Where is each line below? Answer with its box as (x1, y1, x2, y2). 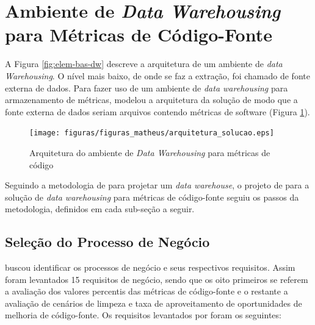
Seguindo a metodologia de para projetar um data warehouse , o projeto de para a (5, 179, 310, 191)
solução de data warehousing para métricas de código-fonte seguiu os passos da (5, 190, 299, 203)
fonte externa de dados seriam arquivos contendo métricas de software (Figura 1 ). (5, 105, 310, 118)
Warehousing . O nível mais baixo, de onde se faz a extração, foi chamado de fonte (5, 69, 310, 82)
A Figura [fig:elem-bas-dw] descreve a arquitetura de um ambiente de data (5, 57, 283, 70)
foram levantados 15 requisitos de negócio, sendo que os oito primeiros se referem (5, 273, 308, 285)
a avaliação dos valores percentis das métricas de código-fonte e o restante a (5, 285, 288, 298)
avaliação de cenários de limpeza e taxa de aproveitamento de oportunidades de (5, 296, 302, 309)
